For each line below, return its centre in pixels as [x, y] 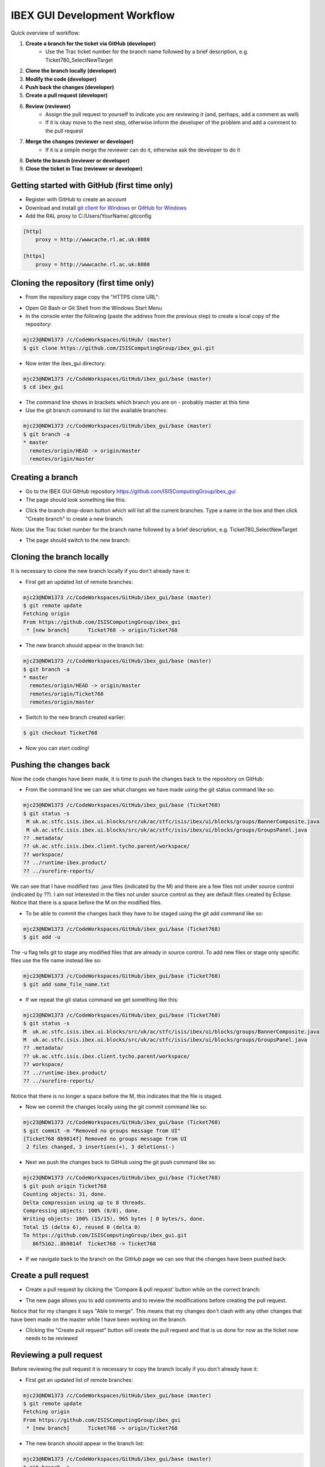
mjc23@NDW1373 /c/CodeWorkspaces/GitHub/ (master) [97, 340]
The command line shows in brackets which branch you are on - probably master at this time [138, 403]
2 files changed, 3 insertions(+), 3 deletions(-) [101, 1147]
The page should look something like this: [76, 499]
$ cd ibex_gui [43, 387]
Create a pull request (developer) [66, 95]
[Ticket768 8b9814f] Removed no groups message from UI [105, 1139]
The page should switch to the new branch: [78, 540]
